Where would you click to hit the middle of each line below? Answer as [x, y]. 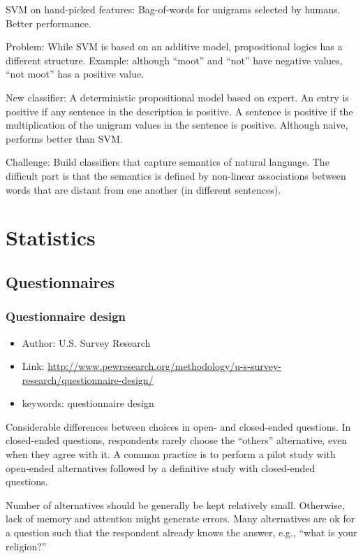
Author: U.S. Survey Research [86, 342]
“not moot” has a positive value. [75, 74]
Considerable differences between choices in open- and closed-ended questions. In [178, 426]
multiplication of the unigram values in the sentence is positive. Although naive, [177, 125]
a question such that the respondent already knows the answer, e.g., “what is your [181, 532]
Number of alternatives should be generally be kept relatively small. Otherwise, [175, 505]
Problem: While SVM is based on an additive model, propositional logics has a [174, 46]
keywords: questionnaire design [88, 403]
